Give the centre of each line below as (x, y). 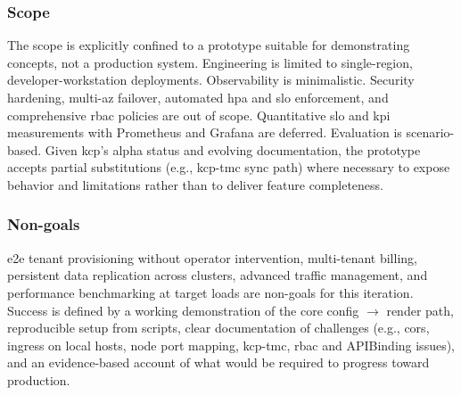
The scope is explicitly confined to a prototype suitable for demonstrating (209, 45)
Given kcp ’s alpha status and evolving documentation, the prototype (233, 149)
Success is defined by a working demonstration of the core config (183, 310)
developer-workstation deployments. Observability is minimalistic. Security (211, 80)
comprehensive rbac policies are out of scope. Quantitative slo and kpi (199, 115)
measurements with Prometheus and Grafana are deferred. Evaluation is (205, 132)
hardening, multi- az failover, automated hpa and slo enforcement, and (198, 97)
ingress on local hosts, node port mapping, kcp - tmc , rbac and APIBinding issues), (231, 345)
